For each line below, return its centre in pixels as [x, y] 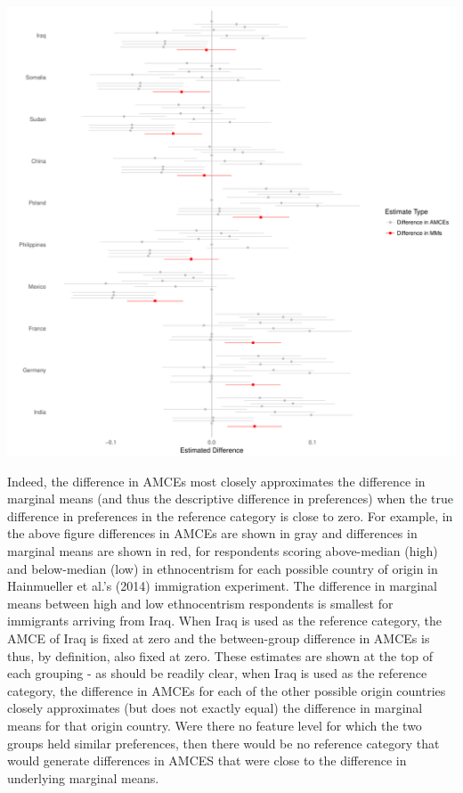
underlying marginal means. [83, 777]
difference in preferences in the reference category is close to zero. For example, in [230, 515]
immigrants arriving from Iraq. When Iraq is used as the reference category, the [224, 621]
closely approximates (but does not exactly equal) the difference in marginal [215, 708]
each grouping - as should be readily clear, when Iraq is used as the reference [217, 673]
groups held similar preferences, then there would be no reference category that [223, 743]
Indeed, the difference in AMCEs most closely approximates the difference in [216, 481]
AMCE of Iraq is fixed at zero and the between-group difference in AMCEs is [219, 638]
